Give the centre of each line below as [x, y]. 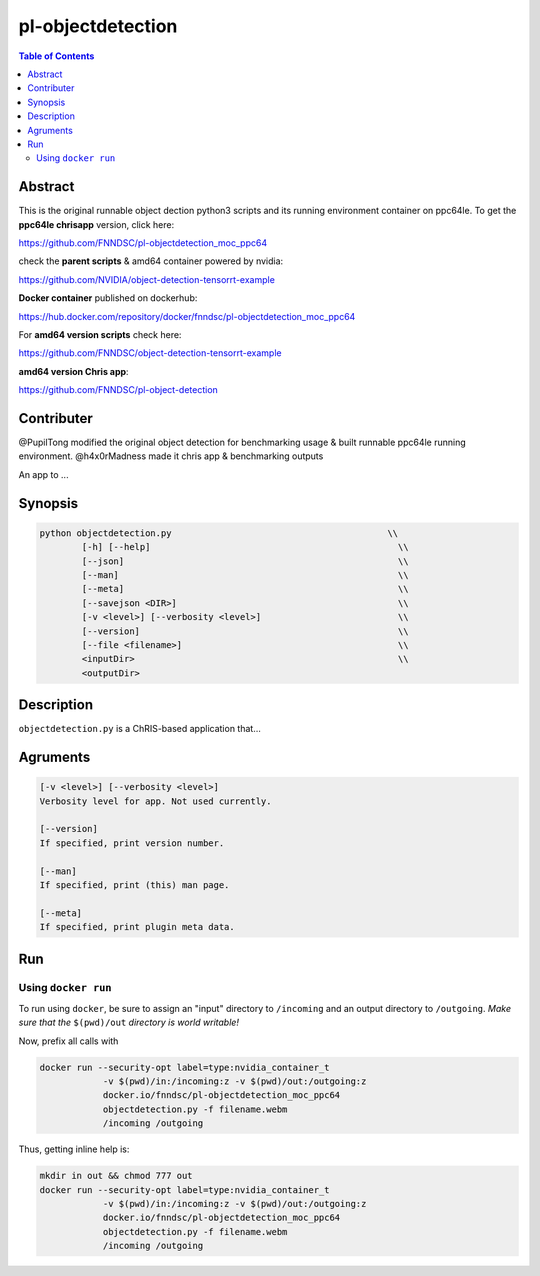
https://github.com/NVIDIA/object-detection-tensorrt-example [146, 279]
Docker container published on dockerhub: [108, 298]
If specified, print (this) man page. [134, 884]
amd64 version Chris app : [73, 371]
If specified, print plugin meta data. [137, 927]
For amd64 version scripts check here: [100, 334]
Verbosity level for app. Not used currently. [155, 801]
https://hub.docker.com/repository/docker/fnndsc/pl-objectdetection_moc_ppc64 [187, 316]
